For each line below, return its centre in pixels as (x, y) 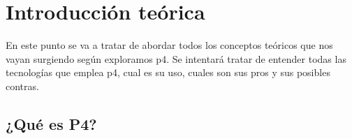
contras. (22, 86)
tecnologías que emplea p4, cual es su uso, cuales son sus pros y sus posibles (168, 72)
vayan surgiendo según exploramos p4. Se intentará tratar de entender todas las (176, 58)
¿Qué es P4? (51, 123)
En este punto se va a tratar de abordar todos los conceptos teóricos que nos (169, 45)
